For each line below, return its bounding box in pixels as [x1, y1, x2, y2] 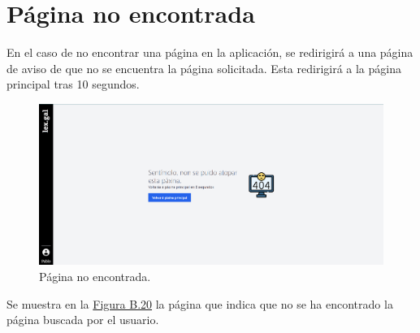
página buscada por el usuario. [6, 311, 159, 328]
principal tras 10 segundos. [6, 76, 140, 93]
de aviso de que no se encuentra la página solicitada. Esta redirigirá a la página [6, 59, 401, 76]
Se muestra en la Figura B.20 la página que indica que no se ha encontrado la [6, 295, 393, 312]
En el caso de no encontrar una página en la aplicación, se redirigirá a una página [6, 44, 414, 61]
